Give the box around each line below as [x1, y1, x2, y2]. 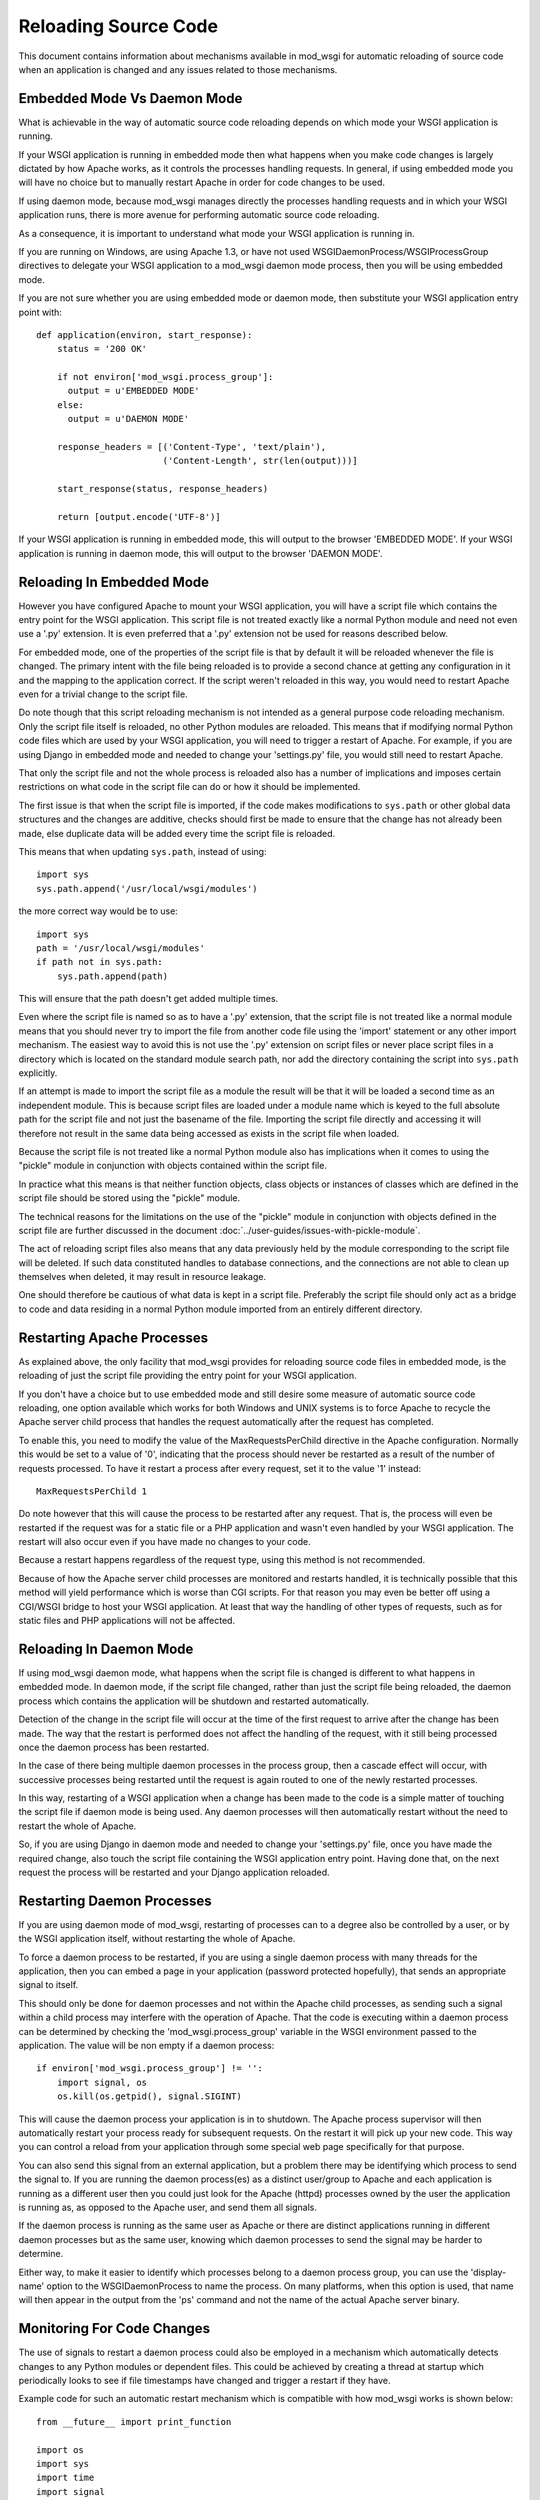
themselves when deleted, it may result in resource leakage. [18, 1271, 267, 1283]
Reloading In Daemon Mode [18, 1640, 194, 1657]
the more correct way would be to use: [18, 905, 179, 917]
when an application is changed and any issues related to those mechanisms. [18, 63, 338, 75]
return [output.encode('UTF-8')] [56, 511, 222, 522]
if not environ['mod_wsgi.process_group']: [56, 371, 274, 383]
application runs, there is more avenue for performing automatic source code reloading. [18, 209, 380, 221]
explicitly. [18, 1067, 58, 1079]
